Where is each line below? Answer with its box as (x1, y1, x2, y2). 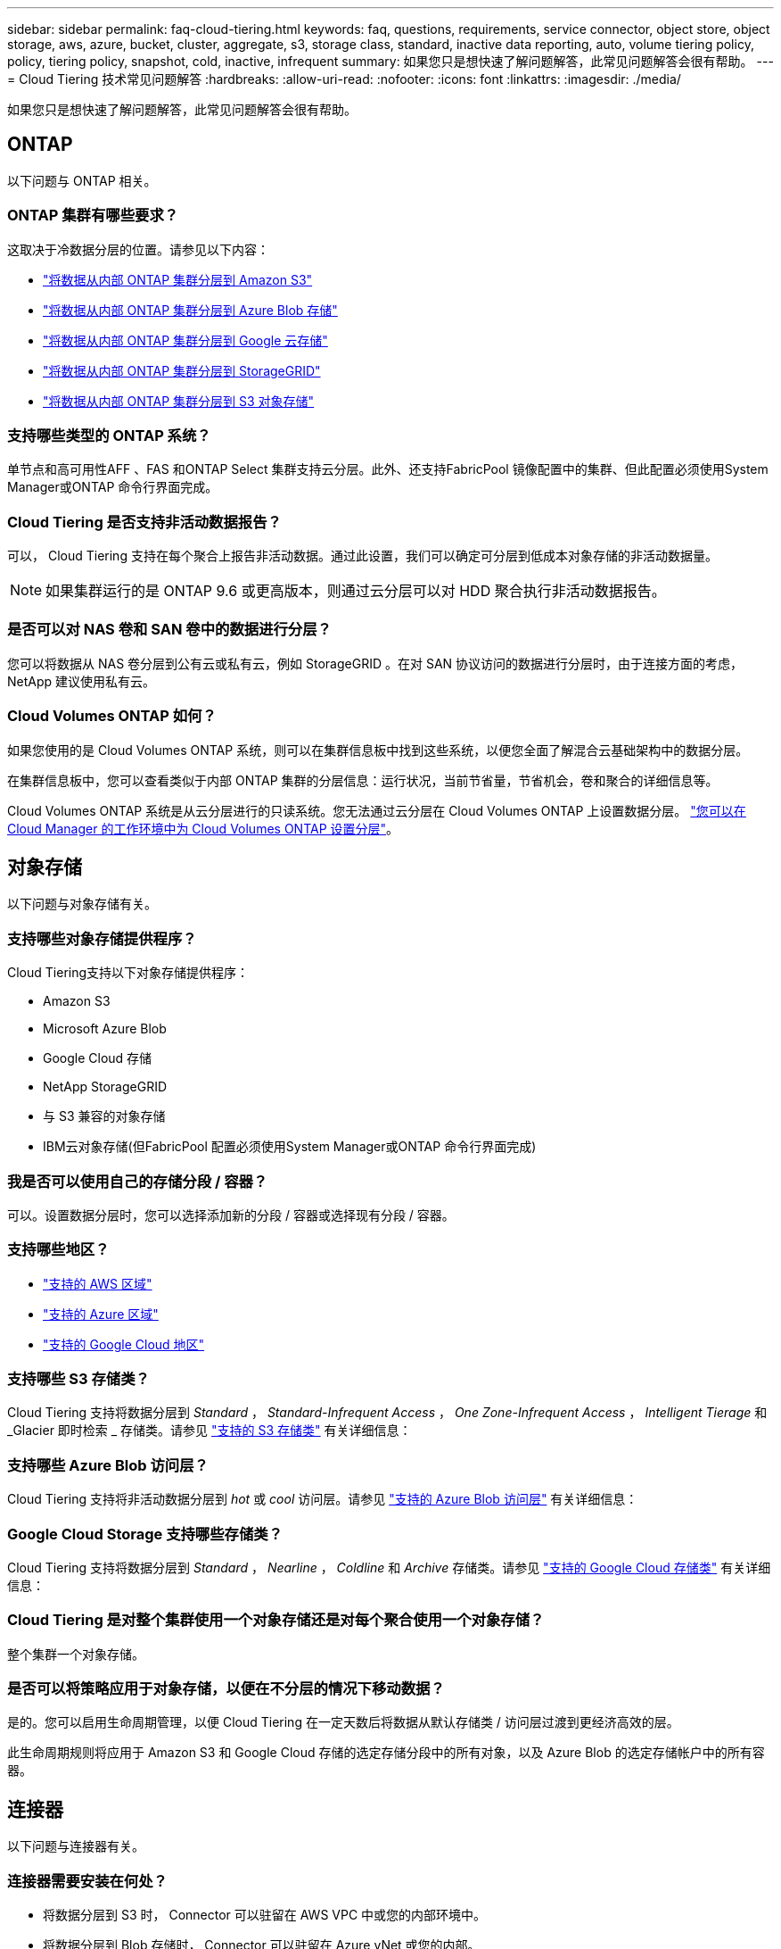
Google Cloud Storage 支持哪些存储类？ (7, 1524, 284, 1543)
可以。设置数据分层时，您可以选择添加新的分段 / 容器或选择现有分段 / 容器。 (7, 1207, 455, 1223)
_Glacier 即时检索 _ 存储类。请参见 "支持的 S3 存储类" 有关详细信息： (7, 1422, 412, 1439)
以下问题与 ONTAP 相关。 (7, 172, 157, 188)
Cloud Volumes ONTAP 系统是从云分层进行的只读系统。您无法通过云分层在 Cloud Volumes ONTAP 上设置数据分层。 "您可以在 (7, 802, 746, 818)
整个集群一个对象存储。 (7, 1646, 144, 1662)
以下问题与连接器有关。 (7, 1838, 144, 1854)
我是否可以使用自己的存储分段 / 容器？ (7, 1172, 268, 1190)
